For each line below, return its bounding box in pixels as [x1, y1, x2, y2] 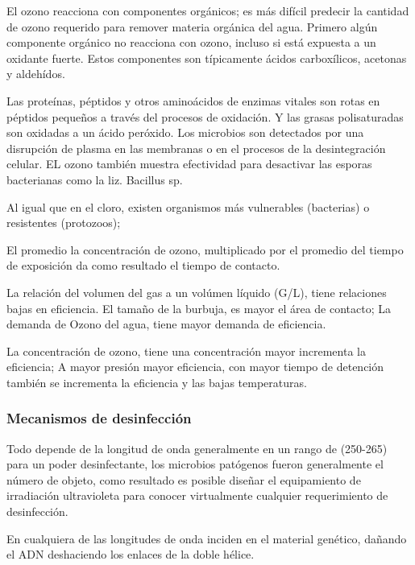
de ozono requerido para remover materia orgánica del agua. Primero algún [6, 18, 378, 35]
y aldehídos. [6, 65, 65, 82]
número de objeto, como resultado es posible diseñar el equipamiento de [6, 471, 361, 488]
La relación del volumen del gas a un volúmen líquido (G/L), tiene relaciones [6, 283, 387, 300]
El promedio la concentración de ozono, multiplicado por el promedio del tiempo [6, 241, 404, 258]
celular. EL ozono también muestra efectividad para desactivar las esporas [6, 155, 372, 172]
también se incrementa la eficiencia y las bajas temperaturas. [6, 373, 307, 390]
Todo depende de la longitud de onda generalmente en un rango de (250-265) [6, 439, 388, 456]
